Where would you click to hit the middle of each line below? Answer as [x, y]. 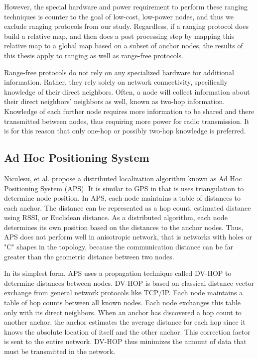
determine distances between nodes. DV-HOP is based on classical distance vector [129, 283]
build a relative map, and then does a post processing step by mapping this [119, 36]
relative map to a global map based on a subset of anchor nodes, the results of [124, 46]
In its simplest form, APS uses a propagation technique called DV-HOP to [118, 273]
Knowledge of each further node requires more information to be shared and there [129, 111]
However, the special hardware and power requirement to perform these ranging [126, 6]
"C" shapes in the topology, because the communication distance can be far [119, 247]
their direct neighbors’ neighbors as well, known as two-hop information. [115, 101]
